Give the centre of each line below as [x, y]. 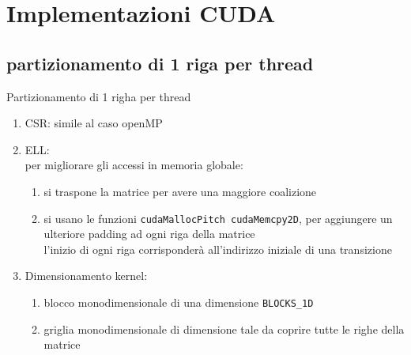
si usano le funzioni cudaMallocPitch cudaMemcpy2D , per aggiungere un [218, 218]
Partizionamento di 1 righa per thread [99, 96]
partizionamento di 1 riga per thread [160, 63]
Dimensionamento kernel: [86, 276]
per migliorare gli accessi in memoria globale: [134, 165]
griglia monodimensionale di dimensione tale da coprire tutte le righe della [224, 329]
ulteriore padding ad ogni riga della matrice [149, 234]
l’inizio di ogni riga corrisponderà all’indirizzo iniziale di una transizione [218, 249]
